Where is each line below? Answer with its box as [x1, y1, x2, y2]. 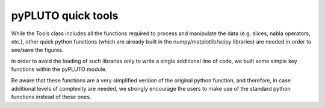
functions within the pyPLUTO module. [11, 66, 107, 73]
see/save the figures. [11, 47, 64, 54]
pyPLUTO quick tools [11, 9, 119, 22]
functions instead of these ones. [11, 93, 91, 101]
